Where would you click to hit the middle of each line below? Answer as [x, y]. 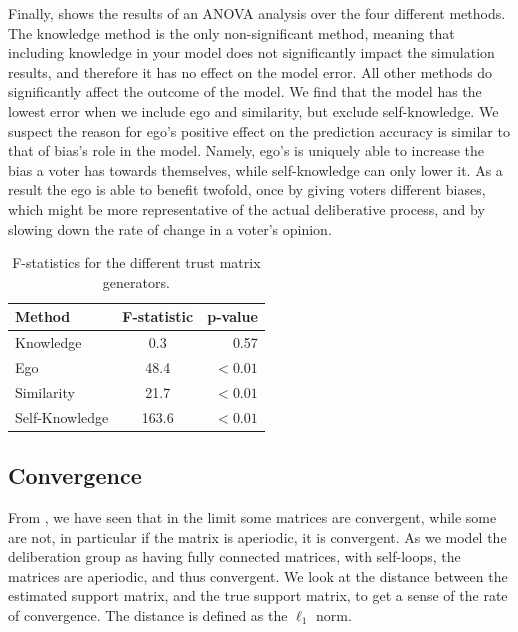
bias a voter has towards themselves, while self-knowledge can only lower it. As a [255, 169]
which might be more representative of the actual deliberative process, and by [246, 208]
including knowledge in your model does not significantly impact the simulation [251, 52]
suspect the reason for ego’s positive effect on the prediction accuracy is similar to [259, 130]
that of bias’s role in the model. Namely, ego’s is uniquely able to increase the [246, 150]
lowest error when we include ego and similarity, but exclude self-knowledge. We [253, 110]
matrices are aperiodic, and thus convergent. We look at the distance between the [258, 575]
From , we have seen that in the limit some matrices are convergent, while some [252, 516]
